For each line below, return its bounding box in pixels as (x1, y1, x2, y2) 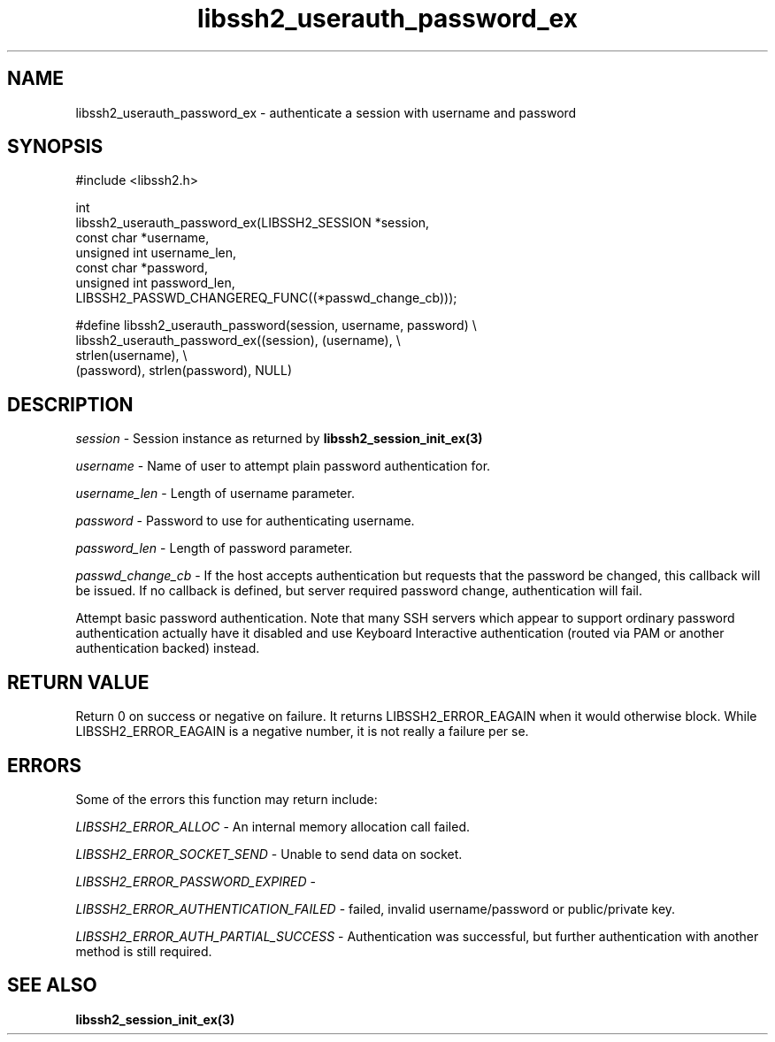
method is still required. (75, 943, 212, 959)
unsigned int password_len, (75, 275, 235, 291)
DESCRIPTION (7, 393, 134, 416)
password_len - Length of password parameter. (75, 540, 353, 556)
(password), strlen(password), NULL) (75, 363, 293, 379)
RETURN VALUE (7, 670, 150, 693)
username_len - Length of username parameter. (75, 486, 355, 502)
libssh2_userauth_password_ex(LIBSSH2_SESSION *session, (75, 215, 430, 231)
